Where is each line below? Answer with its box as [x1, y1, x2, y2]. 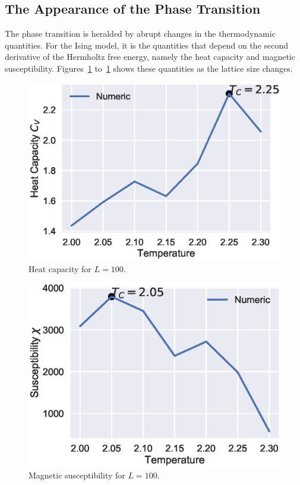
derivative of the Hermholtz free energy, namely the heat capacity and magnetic [5, 50, 295, 63]
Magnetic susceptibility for [29, 469, 125, 481]
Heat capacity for [29, 262, 91, 275]
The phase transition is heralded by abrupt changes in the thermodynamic [5, 27, 276, 40]
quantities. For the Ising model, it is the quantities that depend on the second [5, 39, 289, 51]
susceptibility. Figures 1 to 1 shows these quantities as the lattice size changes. [5, 62, 293, 74]
